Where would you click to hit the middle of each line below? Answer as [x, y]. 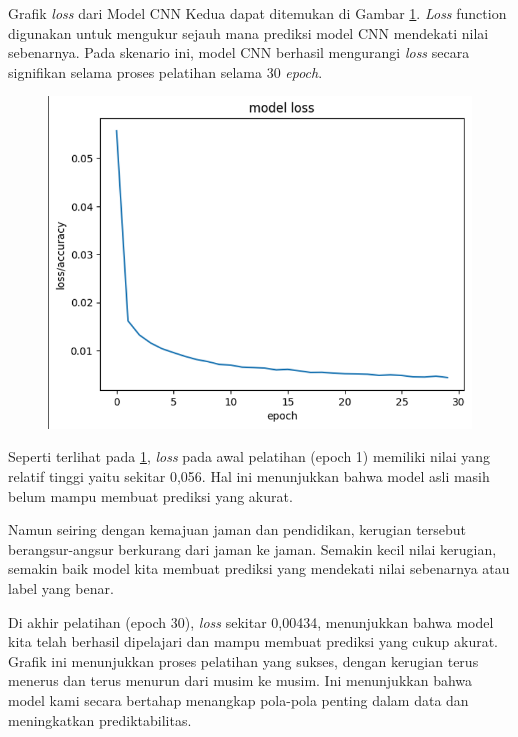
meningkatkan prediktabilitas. [100, 719]
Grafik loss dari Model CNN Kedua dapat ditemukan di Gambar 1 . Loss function [257, 13]
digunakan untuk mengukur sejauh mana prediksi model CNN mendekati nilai [248, 32]
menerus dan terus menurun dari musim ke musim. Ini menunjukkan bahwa [240, 680]
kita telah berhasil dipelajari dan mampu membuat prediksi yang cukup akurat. [253, 641]
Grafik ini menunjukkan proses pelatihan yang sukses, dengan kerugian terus [243, 660]
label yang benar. [61, 587]
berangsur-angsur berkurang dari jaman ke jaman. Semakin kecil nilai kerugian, [252, 548]
